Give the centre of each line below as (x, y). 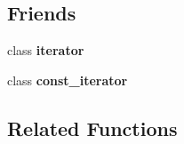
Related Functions (92, 128)
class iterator (46, 50)
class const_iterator (68, 80)
